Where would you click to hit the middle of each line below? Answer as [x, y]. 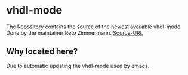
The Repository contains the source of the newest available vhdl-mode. [94, 27]
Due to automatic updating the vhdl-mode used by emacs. [78, 66]
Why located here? [42, 52]
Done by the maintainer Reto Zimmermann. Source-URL [75, 32]
